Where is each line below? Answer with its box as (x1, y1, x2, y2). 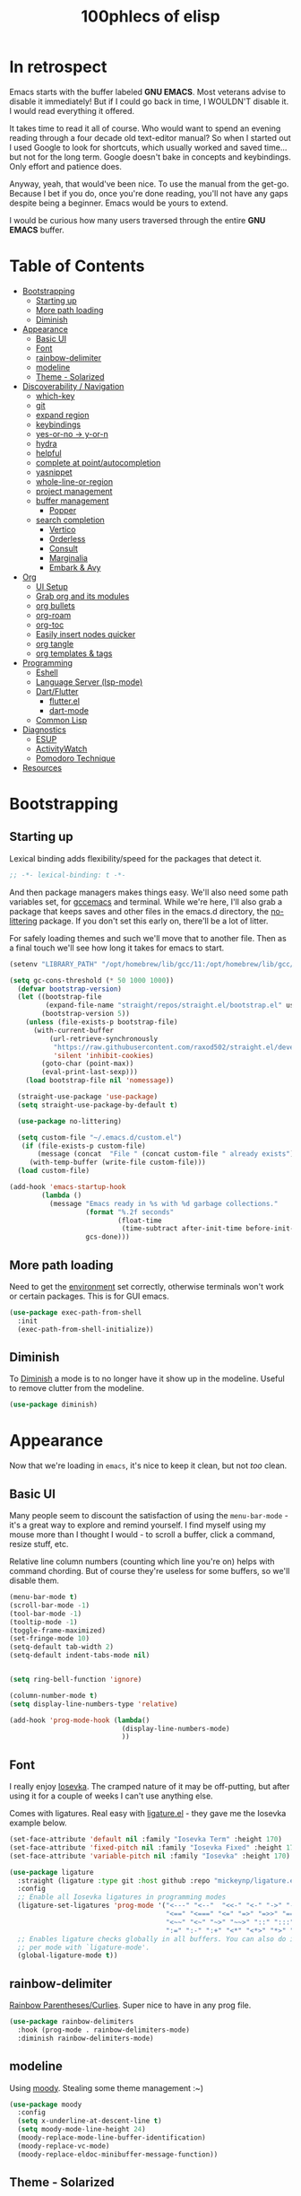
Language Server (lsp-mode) (35, 676, 143, 687)
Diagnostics (21, 724, 67, 735)
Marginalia (48, 552, 88, 563)
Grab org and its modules (35, 591, 130, 601)
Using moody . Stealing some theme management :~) (9, 2082, 204, 2093)
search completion (35, 514, 105, 525)
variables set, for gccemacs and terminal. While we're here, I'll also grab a (9, 896, 283, 907)
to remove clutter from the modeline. (9, 1383, 145, 1394)
